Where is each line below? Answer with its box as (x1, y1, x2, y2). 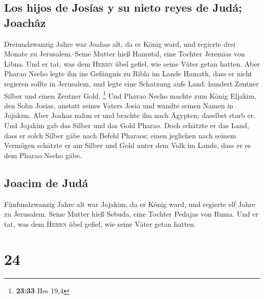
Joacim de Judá (4, 174, 88, 190)
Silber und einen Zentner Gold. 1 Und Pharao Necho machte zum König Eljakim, (4, 88, 257, 101)
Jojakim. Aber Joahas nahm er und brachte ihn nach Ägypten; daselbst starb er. (4, 110, 255, 121)
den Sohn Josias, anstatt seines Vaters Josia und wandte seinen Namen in (4, 100, 234, 110)
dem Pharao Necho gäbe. (4, 149, 82, 160)
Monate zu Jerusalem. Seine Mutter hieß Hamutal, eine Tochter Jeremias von (4, 48, 245, 59)
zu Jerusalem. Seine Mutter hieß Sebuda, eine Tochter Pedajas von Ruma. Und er (4, 208, 259, 219)
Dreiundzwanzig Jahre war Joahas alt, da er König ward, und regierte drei (4, 38, 236, 49)
